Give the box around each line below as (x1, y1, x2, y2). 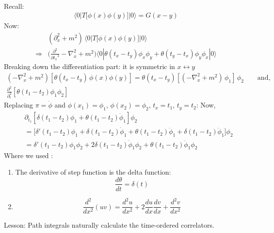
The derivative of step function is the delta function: (15, 166, 171, 177)
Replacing (4, 100, 33, 110)
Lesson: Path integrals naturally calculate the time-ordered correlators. (4, 220, 214, 230)
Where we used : (4, 150, 53, 161)
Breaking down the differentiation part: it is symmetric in (4, 61, 175, 72)
